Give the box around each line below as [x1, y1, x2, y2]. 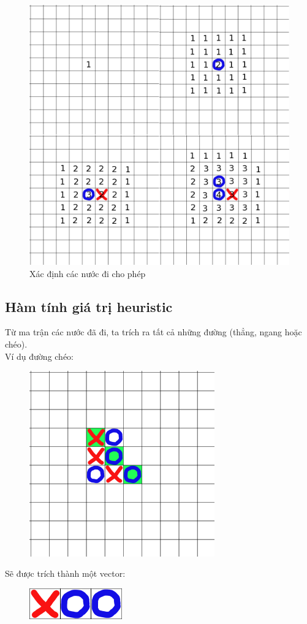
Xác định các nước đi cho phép [29, 267, 146, 280]
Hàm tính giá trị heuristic [5, 297, 173, 316]
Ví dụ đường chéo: [5, 349, 74, 362]
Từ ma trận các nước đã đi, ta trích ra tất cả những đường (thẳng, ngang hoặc [5, 325, 302, 338]
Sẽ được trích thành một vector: [5, 567, 126, 580]
